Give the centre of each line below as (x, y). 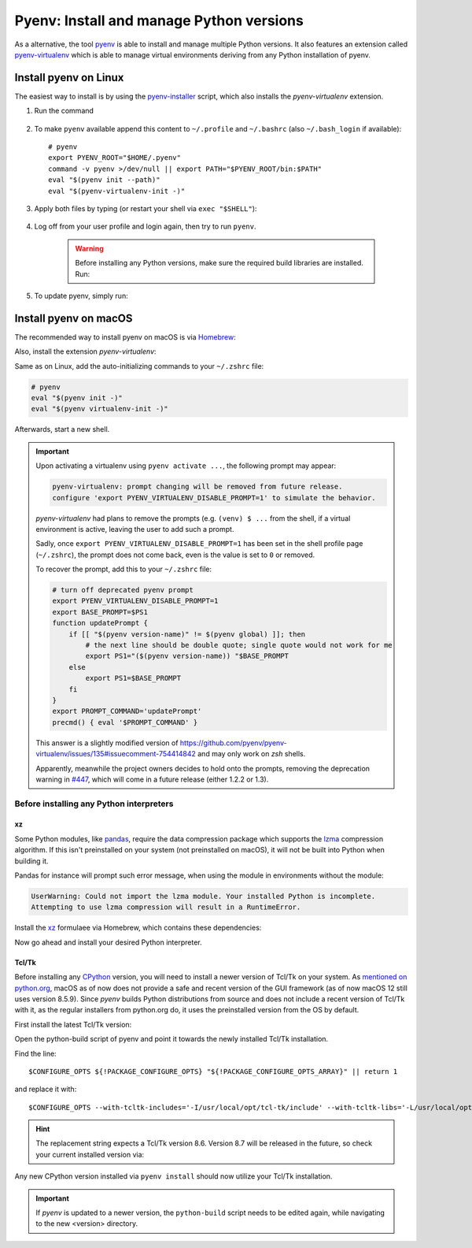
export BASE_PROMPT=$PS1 (100, 612)
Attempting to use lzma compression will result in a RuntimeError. (166, 907)
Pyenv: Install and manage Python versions (159, 20)
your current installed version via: (90, 1154)
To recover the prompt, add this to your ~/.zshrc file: (124, 569)
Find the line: (35, 1053)
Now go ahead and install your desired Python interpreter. (108, 942)
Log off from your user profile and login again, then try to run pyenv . (145, 227)
